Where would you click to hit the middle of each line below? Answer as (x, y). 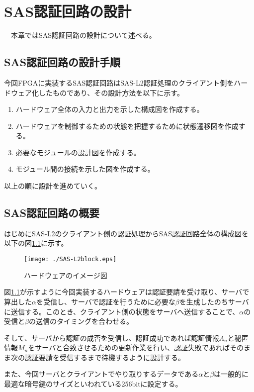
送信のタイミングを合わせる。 (84, 321)
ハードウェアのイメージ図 (66, 275)
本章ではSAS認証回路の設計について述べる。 (83, 35)
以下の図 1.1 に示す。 (36, 243)
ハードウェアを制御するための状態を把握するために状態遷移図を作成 (127, 126)
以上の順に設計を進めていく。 (53, 186)
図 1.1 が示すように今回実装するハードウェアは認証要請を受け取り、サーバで (127, 292)
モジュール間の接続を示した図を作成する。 (85, 169)
